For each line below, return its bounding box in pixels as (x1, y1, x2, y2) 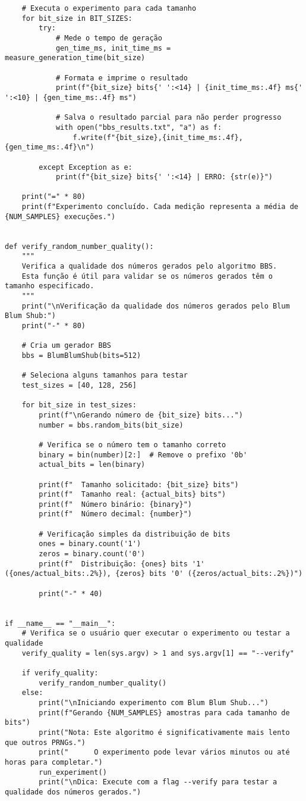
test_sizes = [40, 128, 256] (21, 381, 137, 389)
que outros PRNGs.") (5, 738, 86, 747)
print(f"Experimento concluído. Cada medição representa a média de (21, 202, 298, 211)
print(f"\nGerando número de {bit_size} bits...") (39, 410, 243, 419)
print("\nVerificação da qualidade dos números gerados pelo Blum (21, 301, 290, 310)
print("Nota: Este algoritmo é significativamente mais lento (39, 728, 290, 737)
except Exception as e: (39, 163, 133, 172)
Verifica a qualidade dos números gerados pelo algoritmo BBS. (21, 262, 277, 271)
